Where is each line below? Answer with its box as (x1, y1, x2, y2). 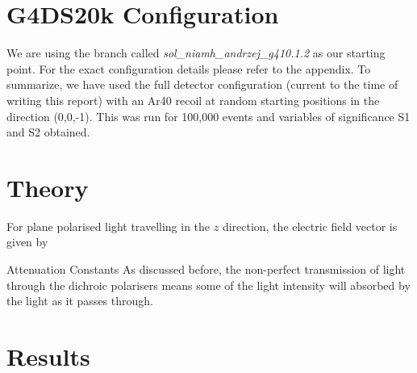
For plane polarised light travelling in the (6, 217, 211, 234)
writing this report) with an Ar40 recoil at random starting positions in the (6, 91, 380, 108)
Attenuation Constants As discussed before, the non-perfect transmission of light (6, 261, 406, 277)
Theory (6, 170, 89, 203)
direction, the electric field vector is (222, 217, 398, 234)
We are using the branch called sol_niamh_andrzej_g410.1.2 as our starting (6, 44, 386, 61)
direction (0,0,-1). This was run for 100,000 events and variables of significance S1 (6, 107, 411, 124)
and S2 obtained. (6, 124, 90, 140)
